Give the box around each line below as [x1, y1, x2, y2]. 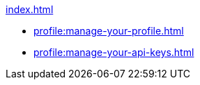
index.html [6, 3, 54, 15]
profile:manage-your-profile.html [33, 25, 184, 37]
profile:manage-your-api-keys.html [33, 46, 194, 58]
